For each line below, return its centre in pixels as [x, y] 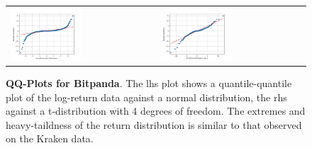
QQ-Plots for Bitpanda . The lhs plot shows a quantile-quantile [149, 83]
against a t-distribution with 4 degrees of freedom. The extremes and [156, 111]
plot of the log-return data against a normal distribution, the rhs [146, 97]
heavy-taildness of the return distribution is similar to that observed [154, 124]
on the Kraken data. [50, 138]
